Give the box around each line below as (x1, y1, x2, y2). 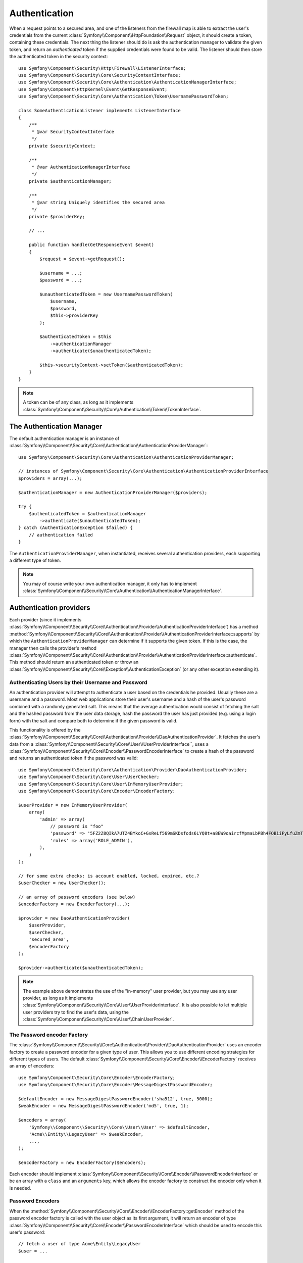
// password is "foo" (50, 823, 104, 829)
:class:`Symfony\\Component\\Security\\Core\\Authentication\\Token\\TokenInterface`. (23, 406, 201, 412)
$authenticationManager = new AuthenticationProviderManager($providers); (18, 490, 208, 495)
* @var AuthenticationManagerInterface (31, 164, 131, 170)
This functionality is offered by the (9, 726, 81, 733)
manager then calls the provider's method (9, 645, 97, 651)
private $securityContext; (28, 143, 96, 149)
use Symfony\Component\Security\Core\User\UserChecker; (18, 774, 160, 780)
